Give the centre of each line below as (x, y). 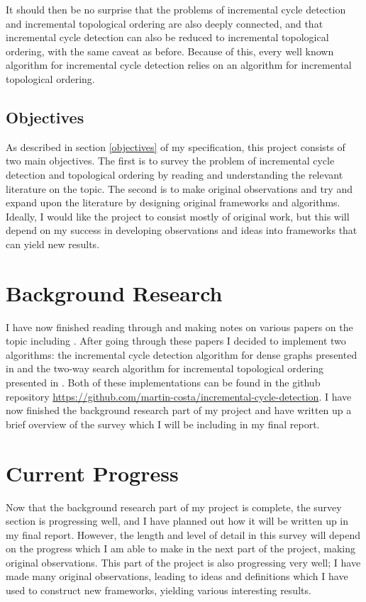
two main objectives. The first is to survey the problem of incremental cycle (170, 161)
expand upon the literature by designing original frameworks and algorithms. (173, 202)
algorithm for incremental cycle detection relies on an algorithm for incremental (179, 65)
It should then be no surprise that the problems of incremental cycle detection (176, 9)
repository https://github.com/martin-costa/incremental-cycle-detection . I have (179, 396)
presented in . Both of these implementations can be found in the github (163, 383)
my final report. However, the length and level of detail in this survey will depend (183, 534)
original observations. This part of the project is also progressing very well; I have (183, 562)
